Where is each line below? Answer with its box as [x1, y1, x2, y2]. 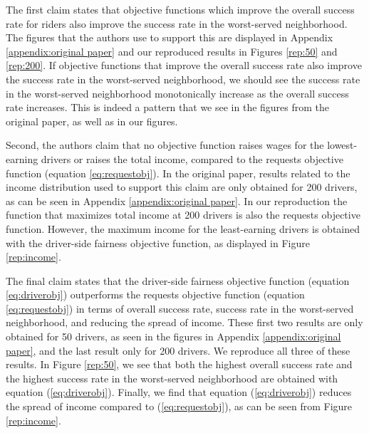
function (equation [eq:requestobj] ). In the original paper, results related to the [6, 165, 350, 180]
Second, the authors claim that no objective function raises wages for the [6, 137, 324, 152]
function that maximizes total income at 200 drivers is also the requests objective [6, 207, 360, 222]
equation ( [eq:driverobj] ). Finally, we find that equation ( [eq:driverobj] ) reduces [6, 385, 352, 400]
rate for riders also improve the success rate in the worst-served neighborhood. [6, 16, 348, 31]
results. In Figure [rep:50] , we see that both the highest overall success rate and [6, 357, 353, 372]
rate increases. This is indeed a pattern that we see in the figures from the [6, 100, 330, 115]
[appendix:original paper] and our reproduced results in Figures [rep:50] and [6, 43, 338, 58]
